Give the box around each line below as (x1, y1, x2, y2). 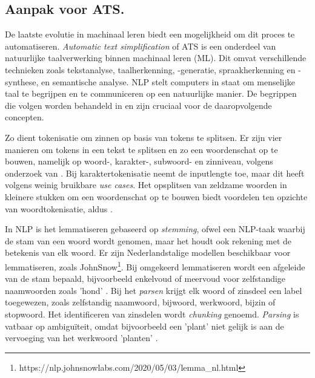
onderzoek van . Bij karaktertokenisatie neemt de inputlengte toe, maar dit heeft (5, 166, 305, 179)
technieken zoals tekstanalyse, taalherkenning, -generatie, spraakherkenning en (5, 63, 296, 76)
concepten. (5, 111, 44, 123)
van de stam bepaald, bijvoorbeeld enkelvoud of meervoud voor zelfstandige (5, 272, 286, 285)
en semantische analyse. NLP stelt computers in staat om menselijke (41, 75, 295, 88)
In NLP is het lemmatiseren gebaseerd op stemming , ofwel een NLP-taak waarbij (5, 223, 305, 235)
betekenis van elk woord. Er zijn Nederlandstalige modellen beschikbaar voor (5, 246, 291, 259)
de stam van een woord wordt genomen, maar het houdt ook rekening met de (5, 234, 292, 247)
